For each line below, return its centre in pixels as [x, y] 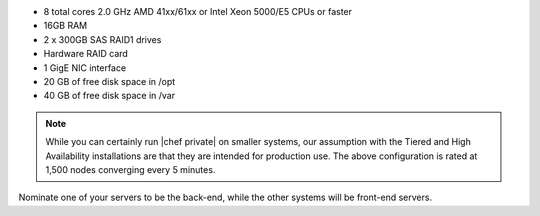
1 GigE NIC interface [85, 67]
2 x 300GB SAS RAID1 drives [102, 39]
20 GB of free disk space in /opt [109, 81]
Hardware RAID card [86, 54]
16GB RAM [65, 26]
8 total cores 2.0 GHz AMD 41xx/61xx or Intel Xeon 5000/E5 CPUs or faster [198, 11]
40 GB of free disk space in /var [109, 96]
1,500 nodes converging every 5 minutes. [130, 169]
